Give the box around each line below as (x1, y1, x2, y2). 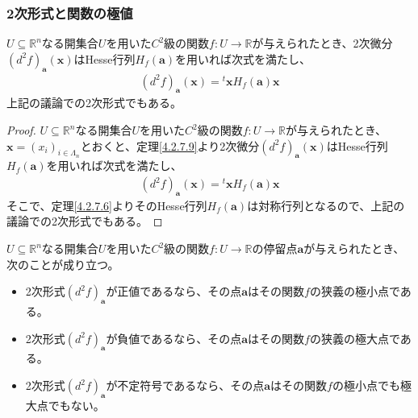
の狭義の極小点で (309, 283, 400, 300)
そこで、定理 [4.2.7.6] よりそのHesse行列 (6, 197, 207, 213)
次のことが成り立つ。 (6, 255, 119, 272)
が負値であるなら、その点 (106, 329, 242, 346)
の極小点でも (332, 377, 400, 393)
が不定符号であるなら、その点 (106, 377, 265, 393)
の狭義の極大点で (309, 329, 400, 346)
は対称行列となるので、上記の (247, 197, 405, 213)
